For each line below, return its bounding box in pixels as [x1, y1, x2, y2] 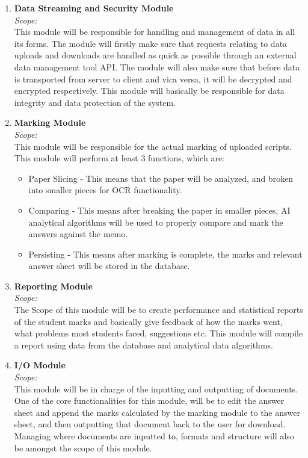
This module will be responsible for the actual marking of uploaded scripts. [14, 140, 292, 152]
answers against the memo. [28, 227, 128, 240]
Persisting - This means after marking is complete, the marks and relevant [28, 247, 303, 260]
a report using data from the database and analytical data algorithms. [14, 338, 273, 351]
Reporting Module [14, 279, 93, 292]
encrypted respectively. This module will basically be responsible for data [14, 84, 285, 97]
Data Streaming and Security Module [14, 2, 174, 14]
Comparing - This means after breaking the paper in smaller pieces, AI [28, 203, 291, 216]
